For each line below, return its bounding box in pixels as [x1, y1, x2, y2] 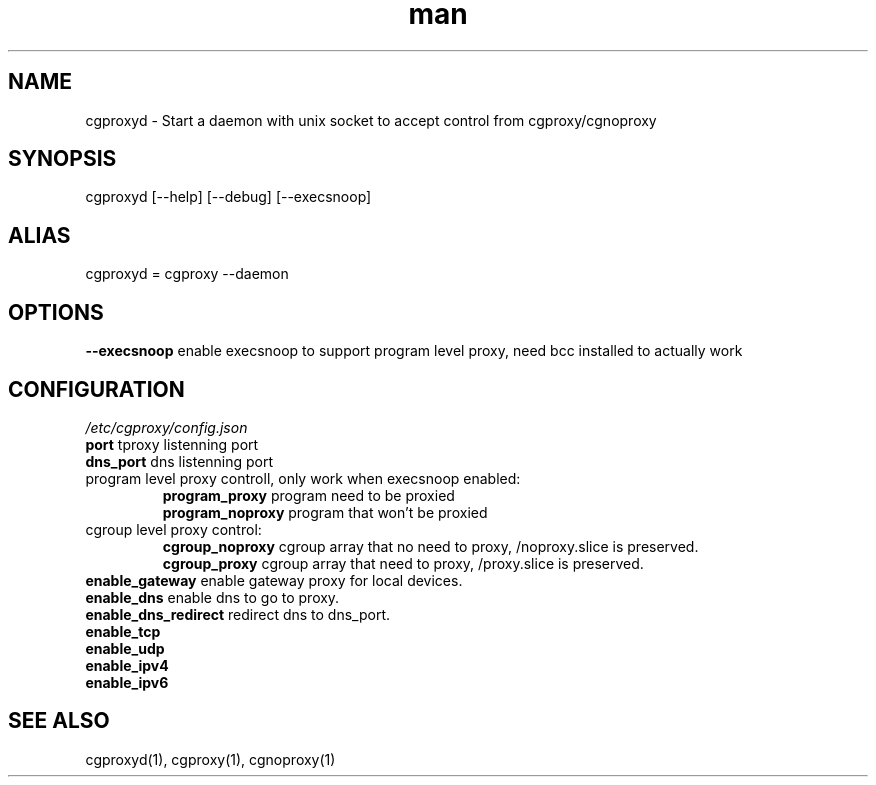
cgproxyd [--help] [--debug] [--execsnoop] [85, 188, 372, 206]
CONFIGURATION [8, 376, 185, 402]
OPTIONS [8, 299, 104, 325]
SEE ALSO [8, 708, 110, 734]
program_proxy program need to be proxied [162, 486, 455, 504]
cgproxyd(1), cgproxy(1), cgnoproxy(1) [85, 750, 336, 768]
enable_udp [85, 639, 165, 657]
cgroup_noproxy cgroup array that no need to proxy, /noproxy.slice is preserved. [162, 537, 699, 555]
